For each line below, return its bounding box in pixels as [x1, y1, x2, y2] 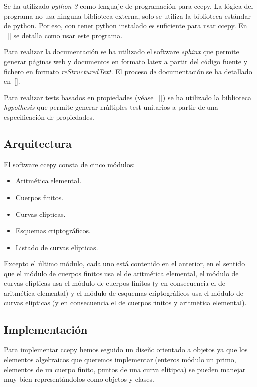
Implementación [4, 321, 88, 337]
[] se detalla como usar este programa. [7, 30, 123, 40]
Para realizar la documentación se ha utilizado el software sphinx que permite [4, 46, 239, 57]
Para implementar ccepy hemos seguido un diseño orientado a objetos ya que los [4, 344, 248, 355]
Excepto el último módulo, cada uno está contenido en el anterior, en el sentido [4, 258, 245, 269]
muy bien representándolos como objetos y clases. [4, 374, 154, 384]
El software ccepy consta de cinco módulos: [4, 159, 135, 169]
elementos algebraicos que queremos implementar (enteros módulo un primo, [4, 354, 236, 365]
